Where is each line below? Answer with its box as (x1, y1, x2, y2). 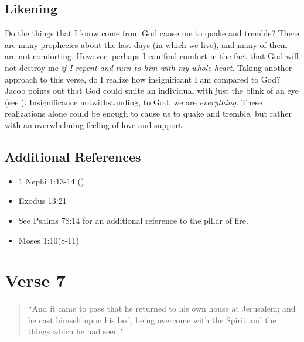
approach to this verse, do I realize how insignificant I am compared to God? (5, 73, 281, 85)
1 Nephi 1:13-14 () (18, 175, 84, 187)
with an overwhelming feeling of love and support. (5, 118, 185, 131)
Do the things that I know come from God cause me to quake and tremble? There (5, 27, 299, 39)
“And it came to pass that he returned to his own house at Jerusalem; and (28, 302, 296, 314)
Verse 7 (5, 268, 66, 292)
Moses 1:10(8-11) (18, 234, 79, 246)
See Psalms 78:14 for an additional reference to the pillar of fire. (18, 214, 248, 226)
